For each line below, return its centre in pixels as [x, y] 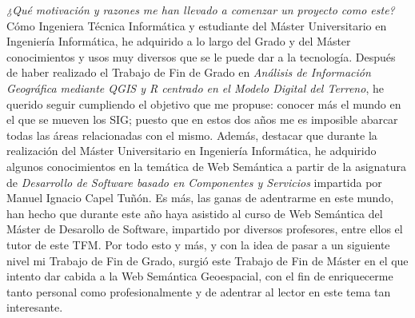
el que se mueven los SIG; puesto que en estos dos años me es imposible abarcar [202, 119]
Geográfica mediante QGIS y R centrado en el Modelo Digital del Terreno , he [195, 87]
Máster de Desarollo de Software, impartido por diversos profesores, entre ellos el [205, 229]
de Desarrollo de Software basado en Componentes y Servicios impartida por [194, 182]
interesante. [35, 307]
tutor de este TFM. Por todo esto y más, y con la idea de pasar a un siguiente [198, 244]
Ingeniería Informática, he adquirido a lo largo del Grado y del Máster [179, 41]
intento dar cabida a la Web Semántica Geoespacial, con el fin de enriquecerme [200, 276]
